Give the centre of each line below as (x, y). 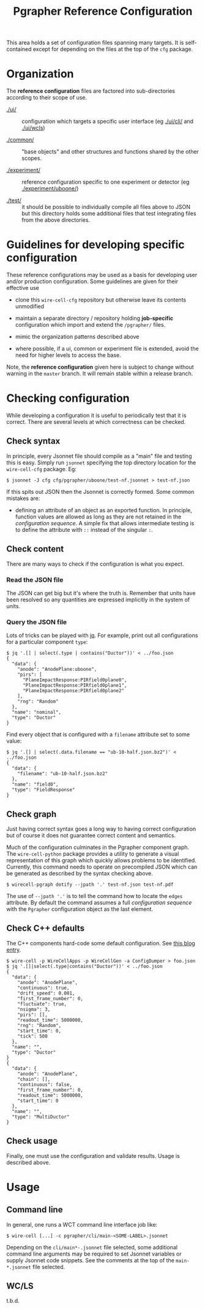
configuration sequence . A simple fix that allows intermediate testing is (105, 523)
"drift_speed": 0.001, (46, 993)
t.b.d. (13, 1301)
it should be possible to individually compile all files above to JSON (106, 207)
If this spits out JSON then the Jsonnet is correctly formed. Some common (100, 491)
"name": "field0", (35, 784)
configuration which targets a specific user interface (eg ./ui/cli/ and (108, 122)
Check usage (32, 1141)
